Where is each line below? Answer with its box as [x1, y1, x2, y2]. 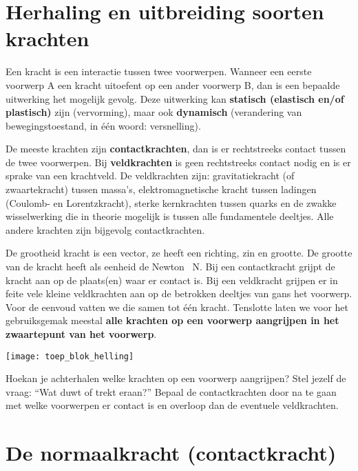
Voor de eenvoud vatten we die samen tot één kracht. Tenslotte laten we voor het [6, 299, 348, 314]
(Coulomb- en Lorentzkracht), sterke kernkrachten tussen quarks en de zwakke [6, 195, 337, 210]
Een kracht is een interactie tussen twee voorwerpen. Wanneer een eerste [6, 64, 312, 79]
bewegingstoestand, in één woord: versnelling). [6, 118, 201, 132]
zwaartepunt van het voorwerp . [6, 327, 157, 341]
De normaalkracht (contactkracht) [6, 439, 337, 467]
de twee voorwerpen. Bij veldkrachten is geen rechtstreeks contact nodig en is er [6, 154, 351, 169]
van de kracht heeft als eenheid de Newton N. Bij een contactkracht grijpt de [6, 259, 335, 274]
